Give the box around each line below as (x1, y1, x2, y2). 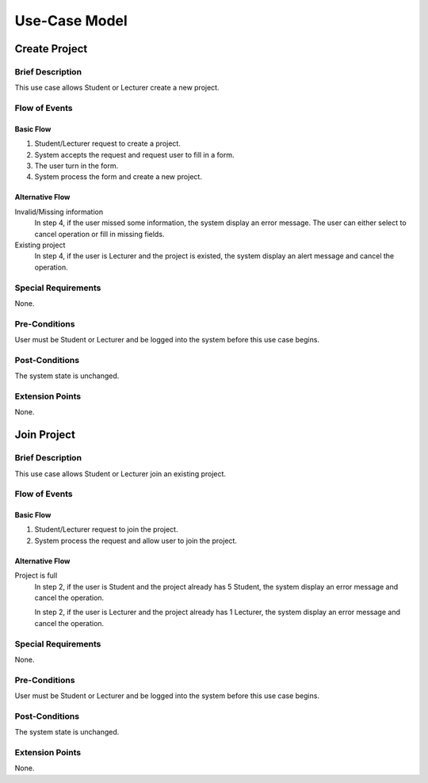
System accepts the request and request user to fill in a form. (34, 150, 235, 159)
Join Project (14, 428, 75, 441)
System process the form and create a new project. (34, 172, 202, 181)
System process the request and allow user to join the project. (34, 536, 238, 545)
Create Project (14, 42, 88, 55)
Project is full (14, 571, 58, 580)
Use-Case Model (14, 12, 128, 29)
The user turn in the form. (34, 161, 119, 170)
